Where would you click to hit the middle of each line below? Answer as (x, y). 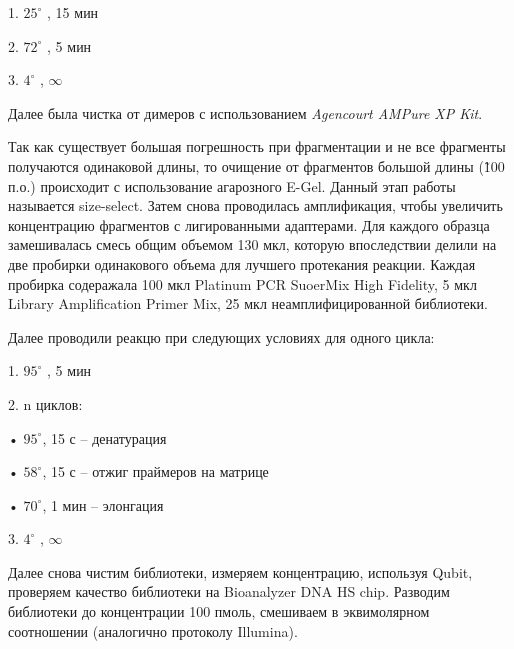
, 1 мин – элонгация (103, 504)
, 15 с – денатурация (104, 437)
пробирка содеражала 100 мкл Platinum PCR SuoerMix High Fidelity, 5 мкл (242, 283)
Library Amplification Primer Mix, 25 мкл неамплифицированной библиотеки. (248, 303)
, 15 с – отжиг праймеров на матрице (155, 471)
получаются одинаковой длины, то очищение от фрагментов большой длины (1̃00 (256, 165)
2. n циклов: (45, 403)
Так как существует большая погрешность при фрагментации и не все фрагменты (257, 146)
